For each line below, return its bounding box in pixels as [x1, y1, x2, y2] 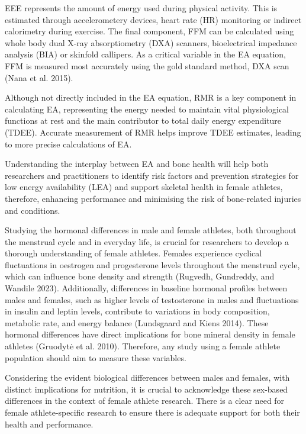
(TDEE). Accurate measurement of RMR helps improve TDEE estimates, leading [5, 126, 301, 138]
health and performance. [5, 417, 94, 430]
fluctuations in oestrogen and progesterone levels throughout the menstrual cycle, [5, 258, 300, 271]
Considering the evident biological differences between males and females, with [5, 371, 290, 384]
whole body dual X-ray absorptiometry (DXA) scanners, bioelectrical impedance [5, 36, 297, 49]
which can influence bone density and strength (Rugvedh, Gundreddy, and [5, 270, 275, 282]
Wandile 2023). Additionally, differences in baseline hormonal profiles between [5, 282, 288, 294]
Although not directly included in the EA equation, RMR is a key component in [5, 91, 297, 104]
